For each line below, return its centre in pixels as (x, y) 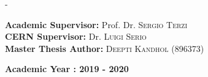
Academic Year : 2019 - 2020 (67, 69)
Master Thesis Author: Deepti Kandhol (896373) (105, 48)
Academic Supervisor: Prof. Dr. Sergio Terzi (96, 24)
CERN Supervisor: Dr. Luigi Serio (76, 36)
